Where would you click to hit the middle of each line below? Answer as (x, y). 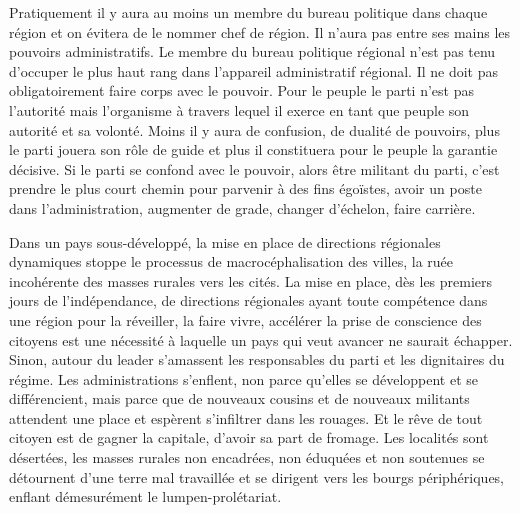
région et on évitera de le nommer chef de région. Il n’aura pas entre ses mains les (260, 31)
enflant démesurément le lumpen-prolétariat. (145, 496)
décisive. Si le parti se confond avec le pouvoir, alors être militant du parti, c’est (254, 168)
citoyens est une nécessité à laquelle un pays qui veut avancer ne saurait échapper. (261, 339)
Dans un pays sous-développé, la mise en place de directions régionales (225, 241)
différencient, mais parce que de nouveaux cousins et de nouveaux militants (239, 398)
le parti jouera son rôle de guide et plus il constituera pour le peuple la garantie (253, 149)
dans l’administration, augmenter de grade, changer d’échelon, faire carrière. (242, 207)
